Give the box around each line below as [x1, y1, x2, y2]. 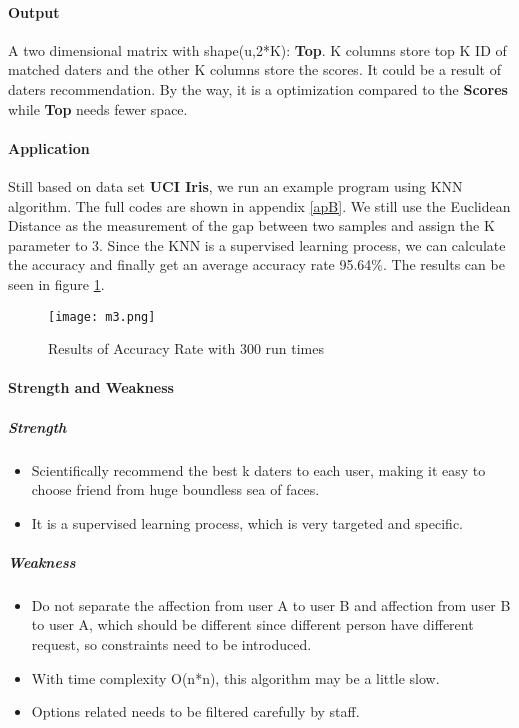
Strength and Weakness [8, 377, 174, 398]
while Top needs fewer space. [8, 98, 188, 119]
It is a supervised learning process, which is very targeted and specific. [31, 512, 464, 533]
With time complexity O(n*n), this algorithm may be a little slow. [31, 667, 440, 688]
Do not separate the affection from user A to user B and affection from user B [31, 594, 511, 615]
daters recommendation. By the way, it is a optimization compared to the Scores [8, 78, 508, 99]
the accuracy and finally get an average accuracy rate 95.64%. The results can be [8, 254, 505, 275]
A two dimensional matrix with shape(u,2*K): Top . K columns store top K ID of [8, 39, 507, 60]
